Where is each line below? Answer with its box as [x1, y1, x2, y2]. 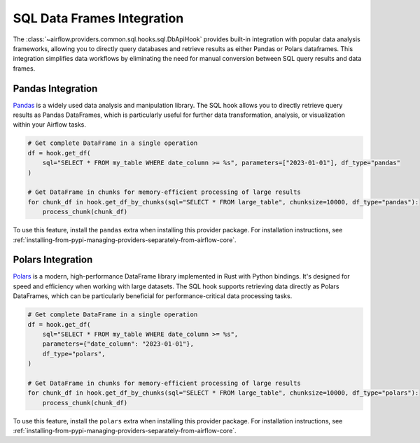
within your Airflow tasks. [13, 120, 87, 129]
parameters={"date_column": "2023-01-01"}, [42, 340, 194, 348]
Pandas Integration [13, 83, 98, 94]
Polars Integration [13, 254, 93, 266]
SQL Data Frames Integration [13, 10, 184, 26]
